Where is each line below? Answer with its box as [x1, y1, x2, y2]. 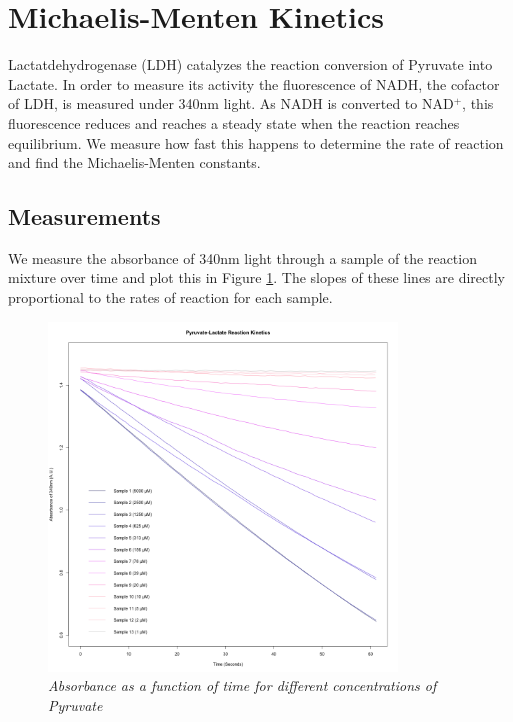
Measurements [8, 201, 161, 232]
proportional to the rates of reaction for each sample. [8, 287, 333, 308]
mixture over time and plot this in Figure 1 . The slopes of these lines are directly [8, 267, 505, 288]
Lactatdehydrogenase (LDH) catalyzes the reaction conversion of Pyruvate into [8, 54, 493, 75]
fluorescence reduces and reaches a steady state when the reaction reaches [8, 112, 460, 133]
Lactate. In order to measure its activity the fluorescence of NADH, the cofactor [8, 73, 500, 94]
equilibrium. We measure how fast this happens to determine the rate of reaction [8, 132, 504, 153]
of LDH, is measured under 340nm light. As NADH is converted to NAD [8, 93, 454, 114]
